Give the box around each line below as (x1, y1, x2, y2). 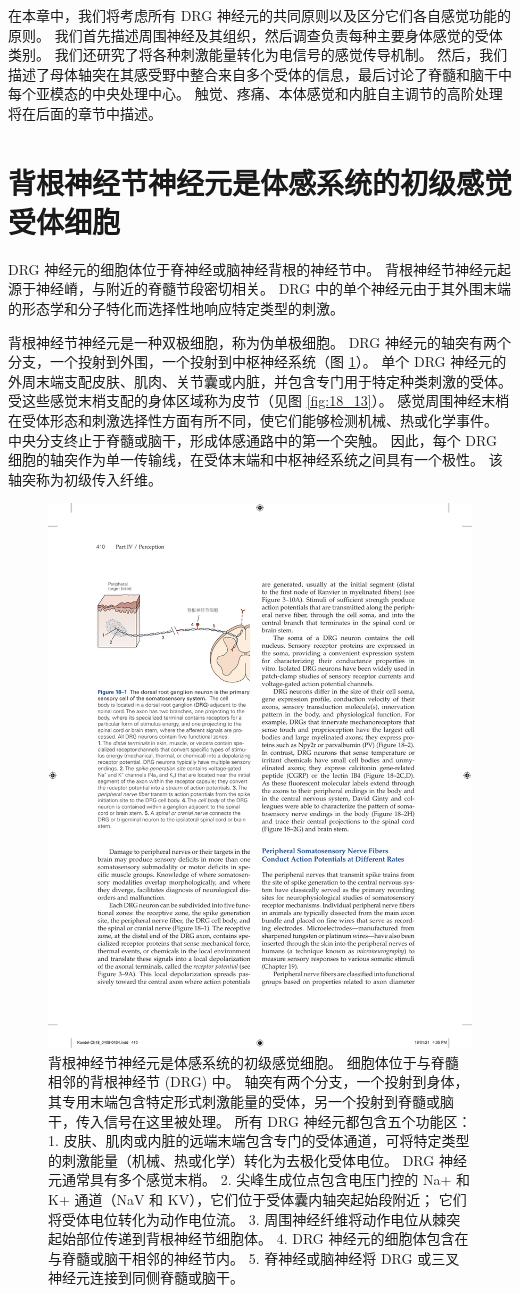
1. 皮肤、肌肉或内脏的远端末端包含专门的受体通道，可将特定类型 (48, 1130, 470, 1151)
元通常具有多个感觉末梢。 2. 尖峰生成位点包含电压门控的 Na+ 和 (48, 1169, 470, 1190)
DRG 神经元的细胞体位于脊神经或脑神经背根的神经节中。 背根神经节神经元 (8, 258, 497, 279)
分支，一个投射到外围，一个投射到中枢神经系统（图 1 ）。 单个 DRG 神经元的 (8, 351, 507, 372)
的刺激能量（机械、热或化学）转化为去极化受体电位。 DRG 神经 (48, 1149, 467, 1170)
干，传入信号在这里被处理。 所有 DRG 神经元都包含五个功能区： (48, 1110, 472, 1131)
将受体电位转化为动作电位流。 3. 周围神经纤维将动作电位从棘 (48, 1208, 447, 1229)
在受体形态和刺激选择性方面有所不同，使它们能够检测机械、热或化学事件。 (8, 410, 498, 431)
